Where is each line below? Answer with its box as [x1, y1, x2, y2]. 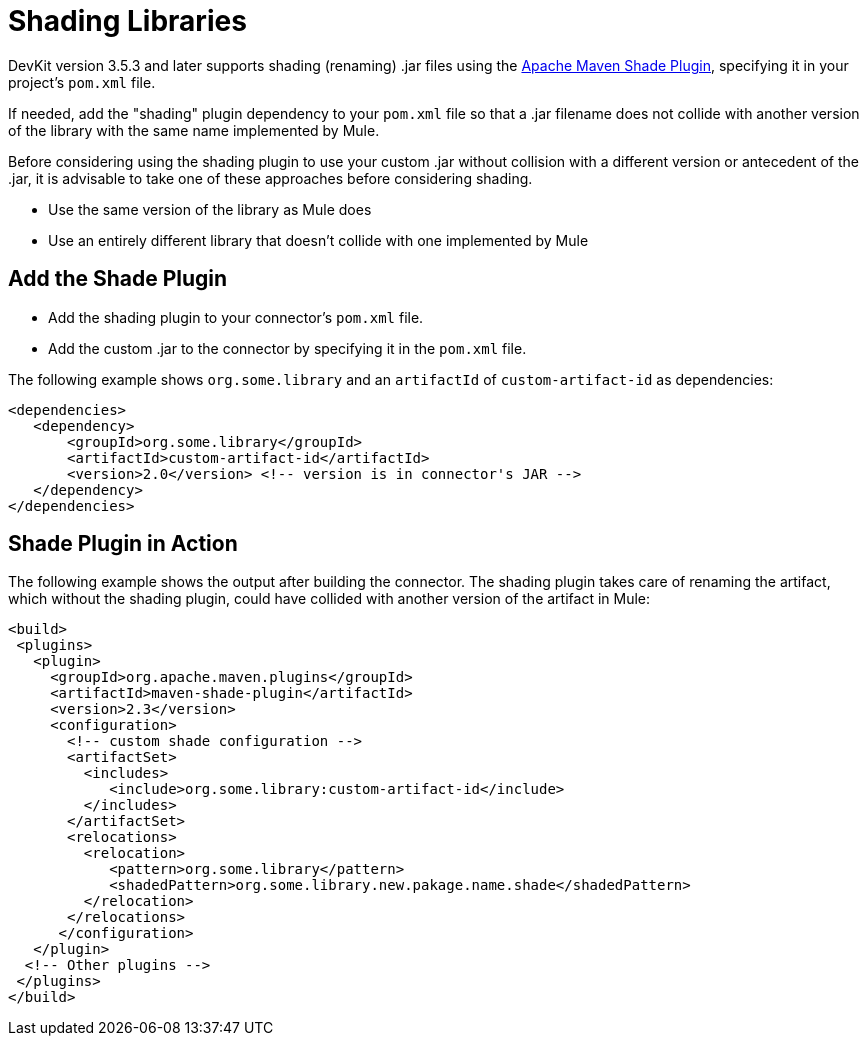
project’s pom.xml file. [8, 73, 156, 91]
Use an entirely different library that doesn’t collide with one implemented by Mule [48, 231, 589, 249]
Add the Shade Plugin [8, 266, 228, 292]
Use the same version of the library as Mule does [48, 200, 372, 218]
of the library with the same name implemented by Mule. [8, 121, 380, 139]
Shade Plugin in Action [8, 531, 238, 557]
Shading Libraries [8, 4, 247, 38]
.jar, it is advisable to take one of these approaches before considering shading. [8, 169, 533, 187]
